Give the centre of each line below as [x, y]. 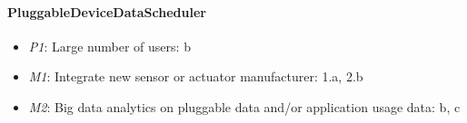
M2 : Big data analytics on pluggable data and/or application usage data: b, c [244, 106]
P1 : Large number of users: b [109, 46]
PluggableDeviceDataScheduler [107, 11]
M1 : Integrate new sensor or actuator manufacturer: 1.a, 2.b [196, 76]
